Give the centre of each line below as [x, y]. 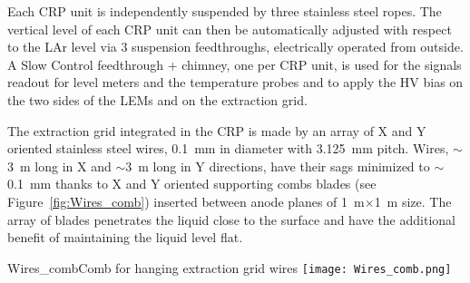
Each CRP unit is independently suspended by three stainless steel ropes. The [225, 11]
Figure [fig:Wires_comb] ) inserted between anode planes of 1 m [186, 201]
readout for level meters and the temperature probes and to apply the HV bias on [235, 82]
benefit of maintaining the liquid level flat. [125, 237]
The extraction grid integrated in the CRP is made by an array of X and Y [217, 130]
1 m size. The [413, 201]
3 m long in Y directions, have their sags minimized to [278, 166]
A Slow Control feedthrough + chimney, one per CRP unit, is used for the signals [235, 64]
